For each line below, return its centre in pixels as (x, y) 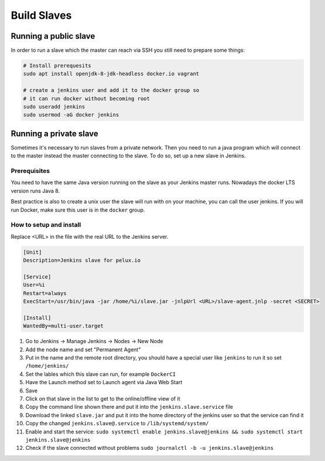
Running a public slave (53, 36)
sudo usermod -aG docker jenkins (71, 115)
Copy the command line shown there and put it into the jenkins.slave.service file (129, 407)
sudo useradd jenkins (54, 106)
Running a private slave (55, 133)
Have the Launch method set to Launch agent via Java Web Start (104, 382)
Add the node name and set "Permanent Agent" (83, 350)
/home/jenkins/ (47, 366)
